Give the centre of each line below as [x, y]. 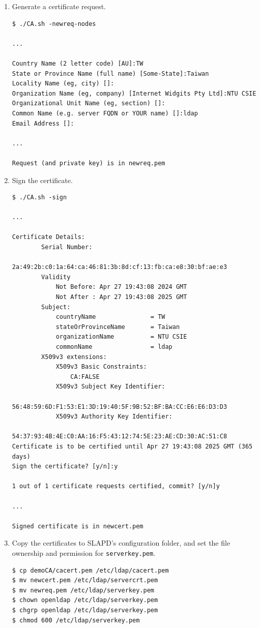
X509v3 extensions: [74, 357]
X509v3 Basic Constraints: [101, 367]
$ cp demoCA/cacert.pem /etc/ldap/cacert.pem [90, 570]
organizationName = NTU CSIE [121, 337]
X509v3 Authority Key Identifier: [114, 417]
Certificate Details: [48, 237]
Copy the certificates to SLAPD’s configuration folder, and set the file [121, 543]
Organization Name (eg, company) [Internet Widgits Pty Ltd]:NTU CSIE [134, 93]
